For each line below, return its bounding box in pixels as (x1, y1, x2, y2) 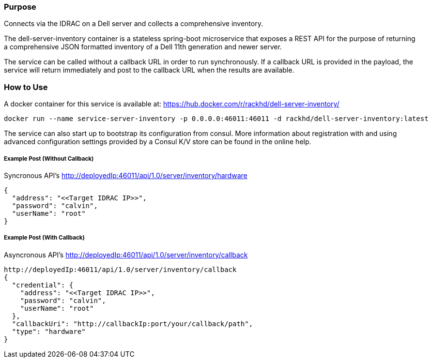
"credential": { (12, 281, 74, 289)
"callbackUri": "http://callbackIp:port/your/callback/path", (12, 319, 253, 328)
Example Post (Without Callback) (4, 155, 94, 162)
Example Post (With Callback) (4, 234, 85, 241)
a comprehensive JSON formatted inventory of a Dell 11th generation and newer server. (4, 43, 282, 51)
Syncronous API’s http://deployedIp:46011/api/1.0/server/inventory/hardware (4, 171, 247, 180)
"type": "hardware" (12, 327, 86, 335)
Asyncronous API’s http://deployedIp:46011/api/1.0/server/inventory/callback (4, 250, 248, 259)
